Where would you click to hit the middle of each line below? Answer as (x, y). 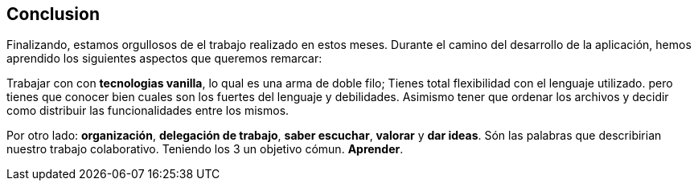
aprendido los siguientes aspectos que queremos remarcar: (164, 59)
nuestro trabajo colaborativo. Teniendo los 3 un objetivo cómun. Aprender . (205, 149)
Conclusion (53, 14)
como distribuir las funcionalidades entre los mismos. (148, 111)
